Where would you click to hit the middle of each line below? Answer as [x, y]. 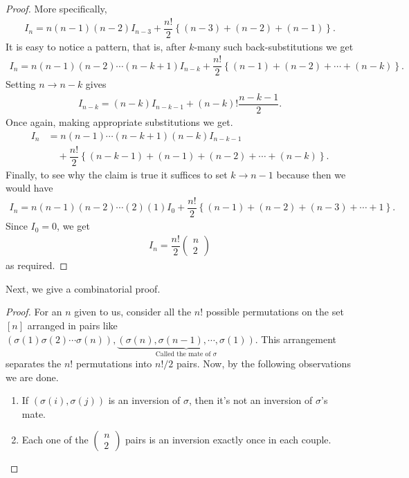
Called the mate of [183, 355]
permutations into [114, 363]
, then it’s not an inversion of [251, 400]
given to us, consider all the [133, 312]
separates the [34, 363]
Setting [21, 84]
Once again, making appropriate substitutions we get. [119, 122]
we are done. [32, 377]
